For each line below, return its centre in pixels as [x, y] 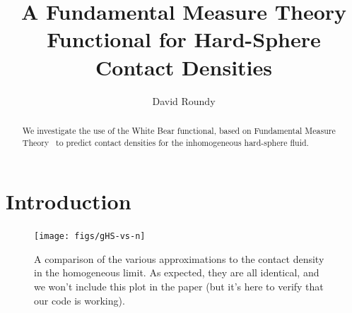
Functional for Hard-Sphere [184, 39]
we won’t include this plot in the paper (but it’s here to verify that [179, 286]
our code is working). [80, 300]
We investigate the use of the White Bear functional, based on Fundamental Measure [179, 130]
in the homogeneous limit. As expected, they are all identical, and [177, 272]
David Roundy [184, 100]
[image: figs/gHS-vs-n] [90, 237]
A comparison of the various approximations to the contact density [179, 258]
